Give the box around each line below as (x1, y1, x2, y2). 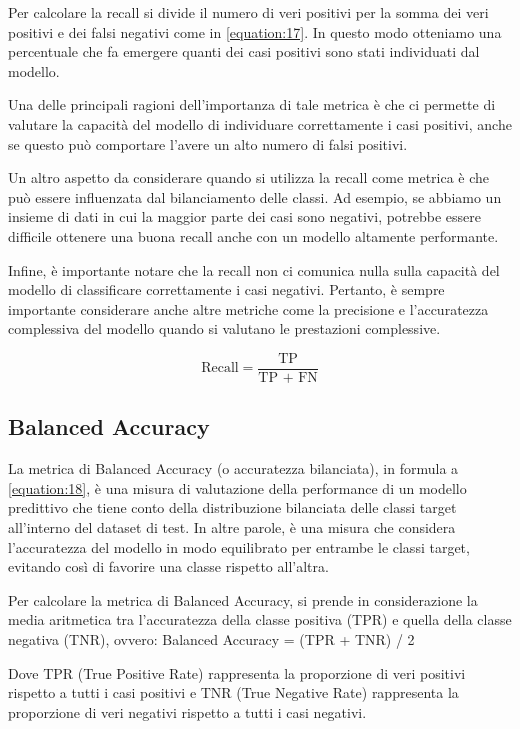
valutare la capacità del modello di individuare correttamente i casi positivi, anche (8, 113, 512, 134)
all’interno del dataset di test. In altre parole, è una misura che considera (8, 516, 456, 537)
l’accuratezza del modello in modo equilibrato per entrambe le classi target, (8, 536, 470, 557)
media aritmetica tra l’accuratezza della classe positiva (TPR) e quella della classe (8, 609, 512, 630)
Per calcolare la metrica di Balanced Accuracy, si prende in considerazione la (8, 589, 478, 610)
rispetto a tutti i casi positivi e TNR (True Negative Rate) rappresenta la (8, 682, 459, 703)
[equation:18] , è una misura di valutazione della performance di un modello (8, 477, 467, 498)
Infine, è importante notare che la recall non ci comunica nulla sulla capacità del (8, 259, 500, 280)
